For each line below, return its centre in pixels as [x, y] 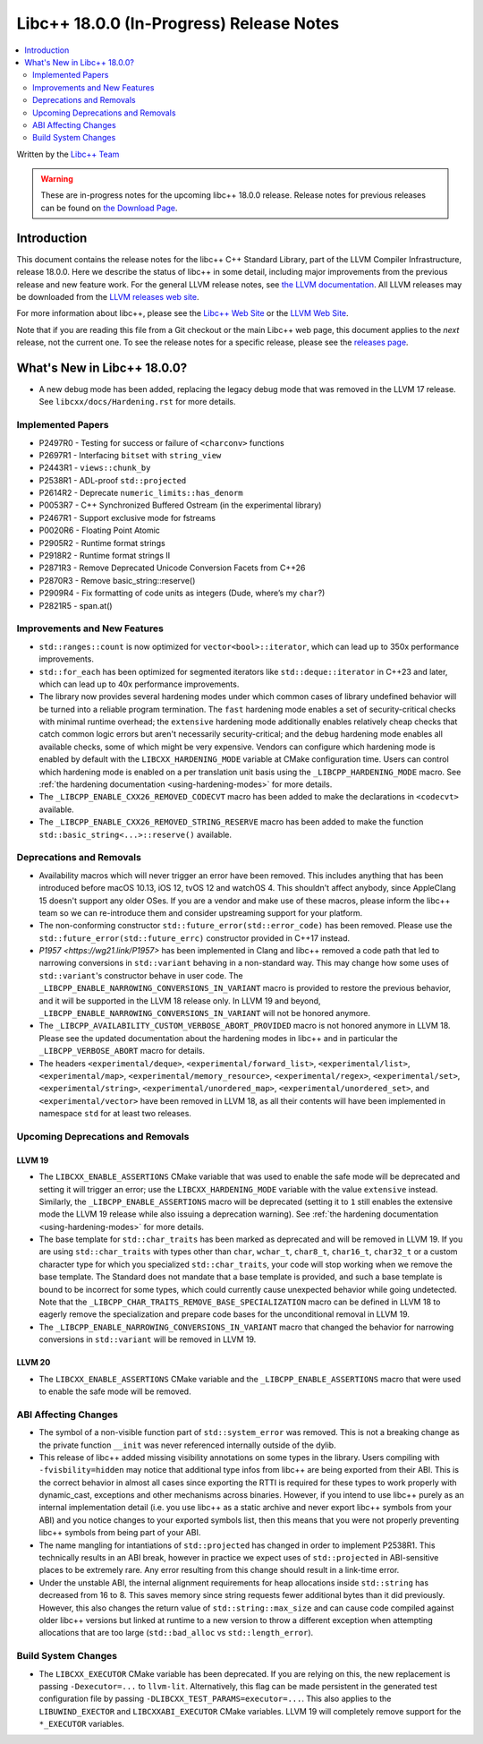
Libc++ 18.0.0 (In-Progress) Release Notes [178, 23]
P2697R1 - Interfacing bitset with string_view [130, 455]
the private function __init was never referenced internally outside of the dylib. [187, 1445]
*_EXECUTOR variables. [82, 1724]
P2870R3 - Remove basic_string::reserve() [117, 580]
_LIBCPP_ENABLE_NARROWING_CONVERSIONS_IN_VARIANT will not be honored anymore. [205, 1013]
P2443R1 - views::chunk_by [95, 468]
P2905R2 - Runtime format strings [102, 543]
